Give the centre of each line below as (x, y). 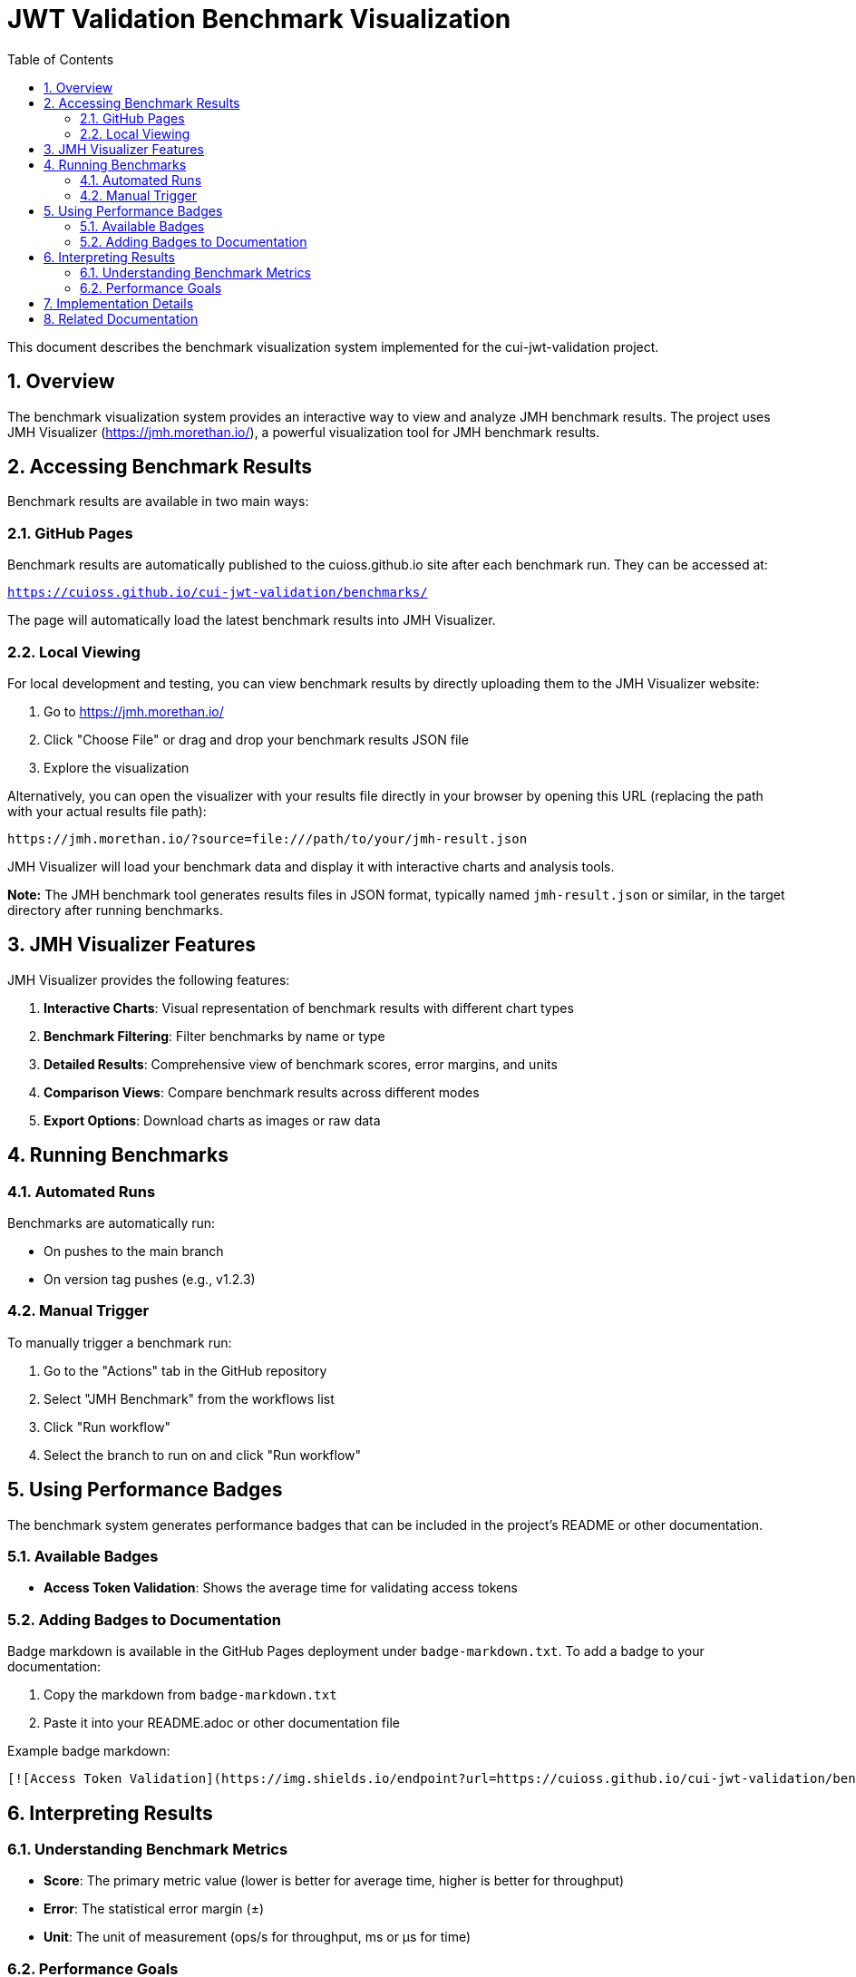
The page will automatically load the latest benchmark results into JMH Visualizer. (252, 620)
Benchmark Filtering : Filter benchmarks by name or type (214, 1036)
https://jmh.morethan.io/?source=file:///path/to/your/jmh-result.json (267, 838)
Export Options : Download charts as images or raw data (212, 1120)
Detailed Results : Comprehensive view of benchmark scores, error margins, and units (301, 1064)
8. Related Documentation (121, 318)
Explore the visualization (117, 767)
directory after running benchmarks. (115, 910)
